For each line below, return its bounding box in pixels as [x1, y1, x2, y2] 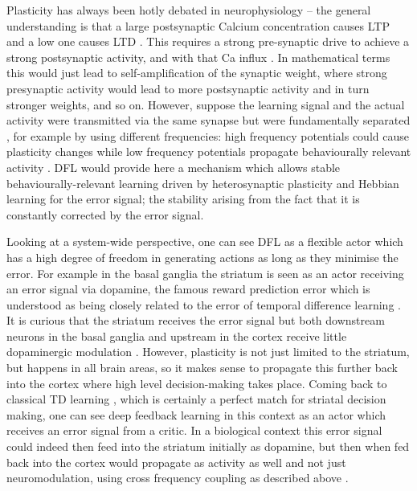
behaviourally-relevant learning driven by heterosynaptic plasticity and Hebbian [6, 174, 399, 191]
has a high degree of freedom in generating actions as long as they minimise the [6, 248, 399, 265]
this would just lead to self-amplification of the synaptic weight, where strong [6, 64, 387, 81]
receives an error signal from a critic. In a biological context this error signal [6, 422, 382, 439]
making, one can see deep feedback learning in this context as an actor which [6, 406, 386, 423]
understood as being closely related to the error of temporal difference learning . [6, 296, 401, 313]
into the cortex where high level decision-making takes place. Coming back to [6, 374, 387, 391]
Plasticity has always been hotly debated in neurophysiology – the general [6, 2, 371, 18]
